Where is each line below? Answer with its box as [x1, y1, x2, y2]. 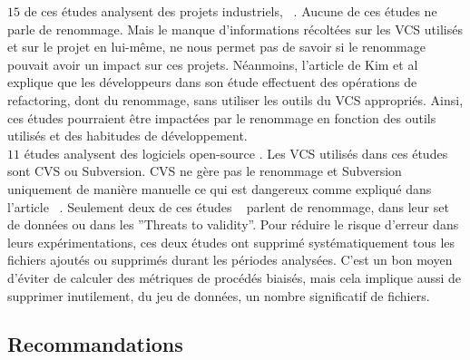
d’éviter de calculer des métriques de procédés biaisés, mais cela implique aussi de [7, 268, 462, 287]
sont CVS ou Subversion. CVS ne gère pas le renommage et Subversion [7, 161, 402, 180]
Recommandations [7, 330, 183, 358]
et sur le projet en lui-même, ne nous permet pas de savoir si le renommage [7, 37, 426, 56]
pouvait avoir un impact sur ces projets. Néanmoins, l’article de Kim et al [7, 54, 418, 73]
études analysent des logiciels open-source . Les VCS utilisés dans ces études [24, 143, 448, 162]
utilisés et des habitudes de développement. [7, 126, 248, 145]
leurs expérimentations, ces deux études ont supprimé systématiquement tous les [7, 232, 455, 251]
